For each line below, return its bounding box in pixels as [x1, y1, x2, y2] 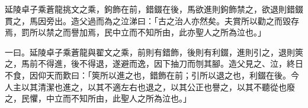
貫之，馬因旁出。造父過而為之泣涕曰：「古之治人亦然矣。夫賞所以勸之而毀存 [5, 14, 299, 27]
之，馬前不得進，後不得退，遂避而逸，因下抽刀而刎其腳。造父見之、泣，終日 [5, 57, 303, 70]
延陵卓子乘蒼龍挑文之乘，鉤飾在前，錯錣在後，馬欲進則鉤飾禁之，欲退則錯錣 [5, 3, 303, 15]
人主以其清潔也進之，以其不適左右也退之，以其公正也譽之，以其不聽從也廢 [5, 80, 295, 93]
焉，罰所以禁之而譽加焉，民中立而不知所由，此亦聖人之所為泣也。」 [5, 26, 266, 38]
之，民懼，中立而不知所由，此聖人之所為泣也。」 [5, 92, 191, 104]
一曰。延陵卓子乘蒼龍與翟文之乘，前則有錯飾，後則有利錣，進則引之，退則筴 [5, 45, 303, 58]
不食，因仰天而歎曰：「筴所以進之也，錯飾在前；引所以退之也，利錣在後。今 [5, 68, 299, 81]
